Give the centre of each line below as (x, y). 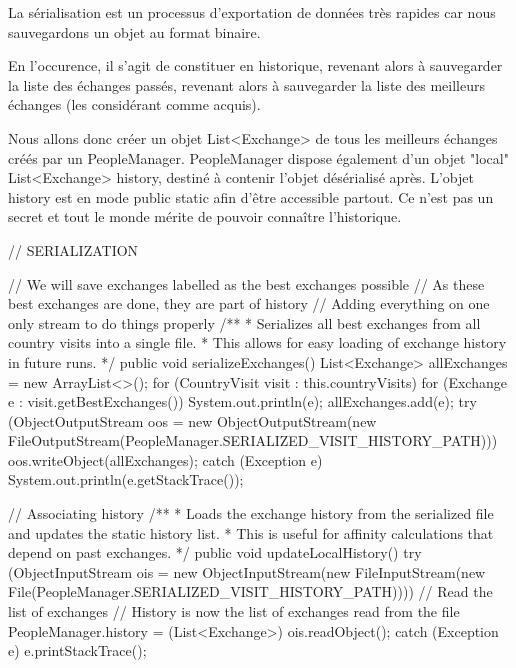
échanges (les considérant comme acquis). (134, 104)
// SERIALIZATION (73, 249)
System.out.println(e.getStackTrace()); (126, 479)
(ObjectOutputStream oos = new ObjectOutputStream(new (192, 420)
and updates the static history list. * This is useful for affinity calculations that (251, 532)
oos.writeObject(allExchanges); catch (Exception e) (165, 459)
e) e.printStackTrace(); (77, 650)
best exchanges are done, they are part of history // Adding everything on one (249, 303)
